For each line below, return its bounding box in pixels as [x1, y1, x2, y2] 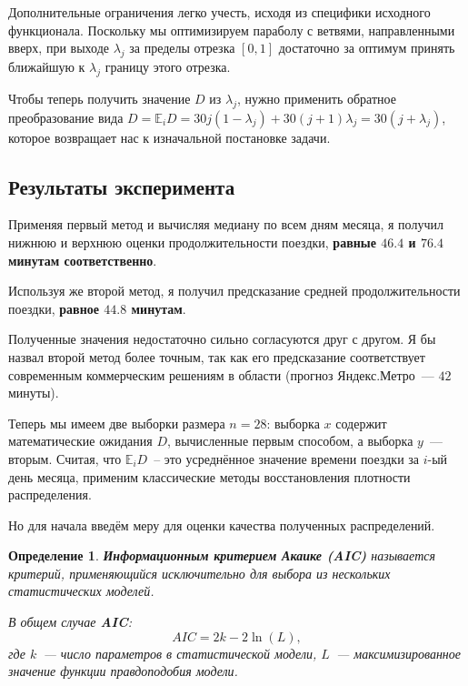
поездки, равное [8, 298, 99, 318]
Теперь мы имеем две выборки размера [8, 413, 225, 432]
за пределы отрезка [129, 38, 235, 57]
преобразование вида [8, 107, 124, 126]
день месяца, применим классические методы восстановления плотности [8, 467, 411, 486]
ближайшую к [8, 56, 85, 76]
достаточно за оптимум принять [278, 38, 455, 57]
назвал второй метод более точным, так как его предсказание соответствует [8, 347, 425, 366]
